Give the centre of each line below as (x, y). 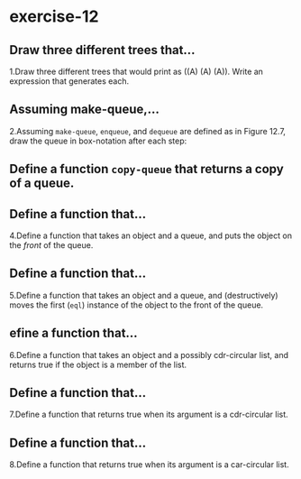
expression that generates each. (69, 81)
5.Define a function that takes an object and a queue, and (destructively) (144, 295)
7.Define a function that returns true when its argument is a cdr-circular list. (149, 415)
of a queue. (42, 184)
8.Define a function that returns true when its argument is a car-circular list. (150, 465)
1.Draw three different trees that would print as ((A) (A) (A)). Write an (137, 71)
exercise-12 (54, 17)
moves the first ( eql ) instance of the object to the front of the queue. (137, 305)
